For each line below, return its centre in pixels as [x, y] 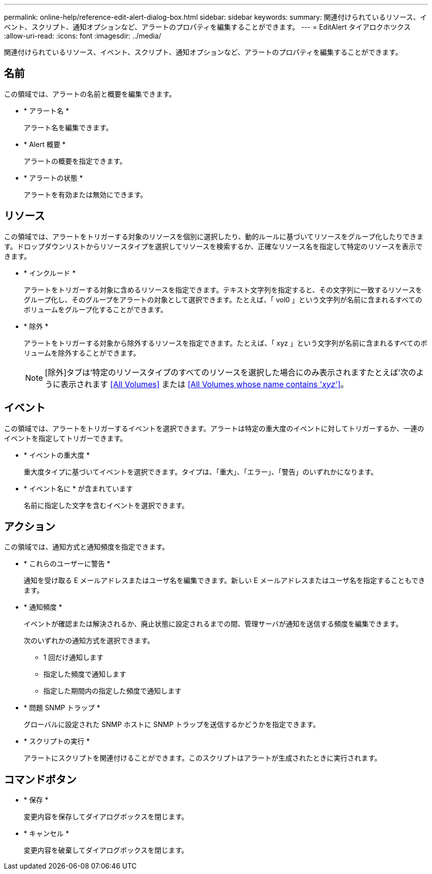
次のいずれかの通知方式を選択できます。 [89, 641]
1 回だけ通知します [73, 657]
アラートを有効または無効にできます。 [86, 194]
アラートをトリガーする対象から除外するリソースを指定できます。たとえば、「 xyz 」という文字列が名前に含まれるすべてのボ [226, 343]
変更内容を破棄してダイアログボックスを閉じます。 [106, 850]
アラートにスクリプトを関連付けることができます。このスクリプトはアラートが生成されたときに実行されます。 [203, 758]
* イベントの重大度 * [57, 455]
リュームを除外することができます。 [82, 353]
